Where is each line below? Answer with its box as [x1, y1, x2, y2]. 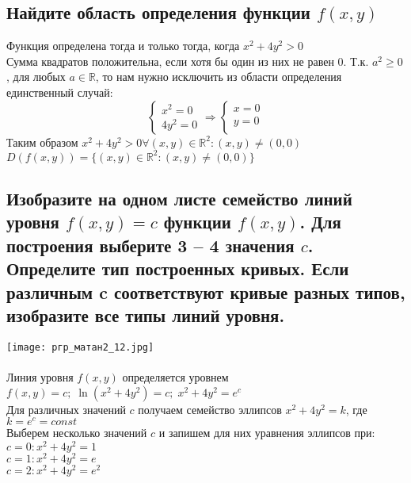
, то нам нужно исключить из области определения [95, 68, 342, 85]
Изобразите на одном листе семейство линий [6, 186, 352, 211]
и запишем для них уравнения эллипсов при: [158, 424, 375, 441]
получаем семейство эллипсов [138, 401, 282, 417]
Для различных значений [6, 401, 126, 417]
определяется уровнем [122, 369, 229, 385]
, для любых [6, 68, 66, 85]
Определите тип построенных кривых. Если [6, 256, 349, 281]
